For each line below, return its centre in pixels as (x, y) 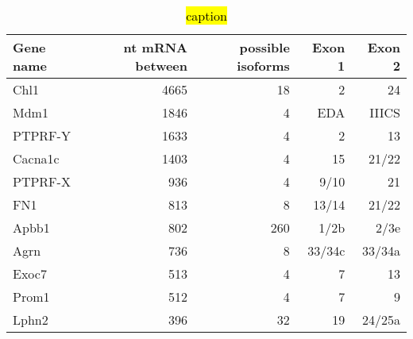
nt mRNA (156, 47)
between (162, 65)
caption (206, 15)
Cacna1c (36, 158)
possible (264, 47)
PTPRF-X (42, 181)
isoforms (263, 65)
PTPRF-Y (42, 135)
